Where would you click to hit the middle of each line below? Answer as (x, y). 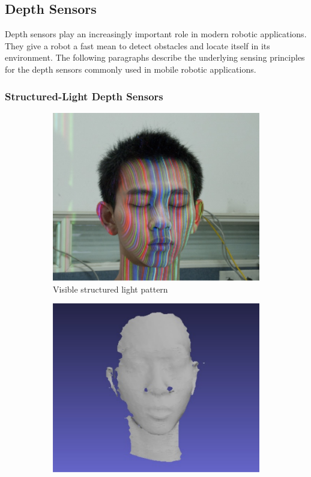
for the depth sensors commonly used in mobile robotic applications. (131, 69)
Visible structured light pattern (110, 289)
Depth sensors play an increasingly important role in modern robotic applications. (156, 34)
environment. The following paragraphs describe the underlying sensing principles (155, 57)
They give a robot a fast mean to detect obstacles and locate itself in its (137, 45)
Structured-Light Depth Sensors (84, 96)
